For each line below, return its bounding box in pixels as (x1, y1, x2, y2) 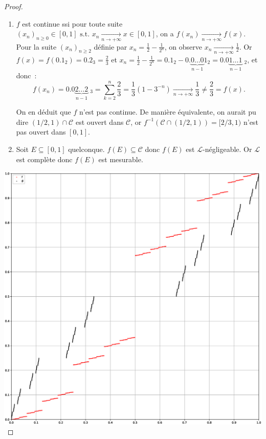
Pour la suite (16, 41, 57, 52)
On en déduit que (16, 106, 71, 117)
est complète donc (16, 153, 73, 164)
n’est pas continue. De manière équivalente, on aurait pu (79, 106, 256, 117)
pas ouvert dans (16, 126, 66, 137)
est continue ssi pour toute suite (22, 18, 123, 29)
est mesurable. (98, 153, 143, 164)
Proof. (4, 1, 23, 11)
